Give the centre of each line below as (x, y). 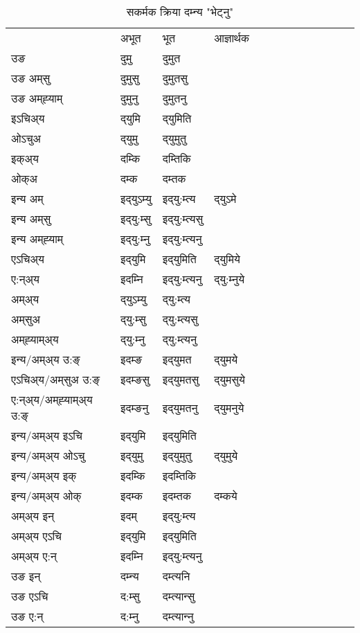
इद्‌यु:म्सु (135, 219)
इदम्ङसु (135, 379)
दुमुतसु (175, 78)
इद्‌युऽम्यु (136, 198)
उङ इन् (26, 576)
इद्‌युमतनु (180, 407)
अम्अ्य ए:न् (34, 556)
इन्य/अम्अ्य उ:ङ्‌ (46, 359)
